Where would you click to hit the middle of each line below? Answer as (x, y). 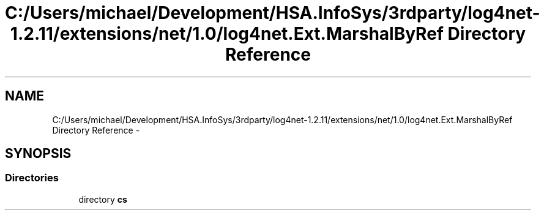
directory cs (103, 199)
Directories (32, 178)
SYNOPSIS (38, 154)
